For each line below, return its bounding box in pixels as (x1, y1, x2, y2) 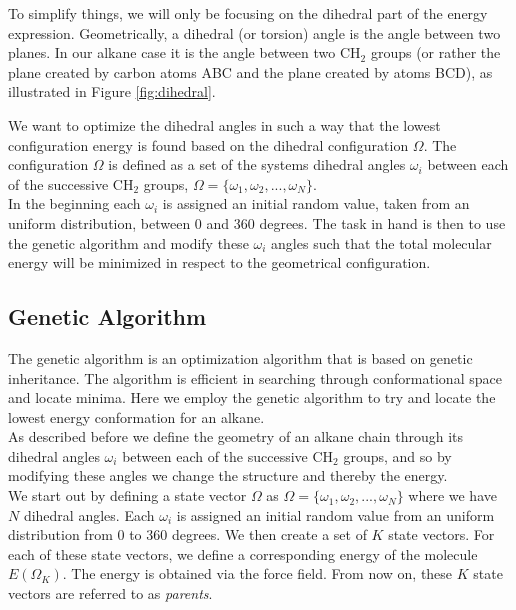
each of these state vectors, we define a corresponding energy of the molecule (8, 543, 478, 564)
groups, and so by (343, 445, 452, 466)
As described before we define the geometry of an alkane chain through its (8, 426, 463, 447)
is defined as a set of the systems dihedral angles (108, 154, 406, 175)
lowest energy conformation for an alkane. (8, 406, 265, 427)
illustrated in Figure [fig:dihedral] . (8, 81, 216, 102)
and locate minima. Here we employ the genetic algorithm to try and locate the (8, 387, 496, 408)
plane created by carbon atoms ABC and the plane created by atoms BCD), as (8, 61, 493, 82)
